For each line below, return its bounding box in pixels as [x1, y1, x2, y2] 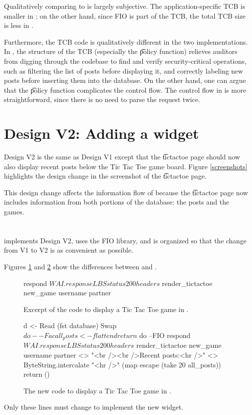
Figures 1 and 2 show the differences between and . [4, 261, 157, 271]
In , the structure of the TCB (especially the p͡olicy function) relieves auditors [4, 46, 238, 56]
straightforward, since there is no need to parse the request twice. [4, 94, 200, 104]
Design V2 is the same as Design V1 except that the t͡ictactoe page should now [4, 152, 240, 162]
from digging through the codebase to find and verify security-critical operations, [4, 55, 247, 66]
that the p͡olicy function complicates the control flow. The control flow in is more [4, 84, 246, 95]
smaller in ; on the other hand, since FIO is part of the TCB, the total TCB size [4, 10, 246, 21]
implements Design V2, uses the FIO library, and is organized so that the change [4, 235, 247, 245]
